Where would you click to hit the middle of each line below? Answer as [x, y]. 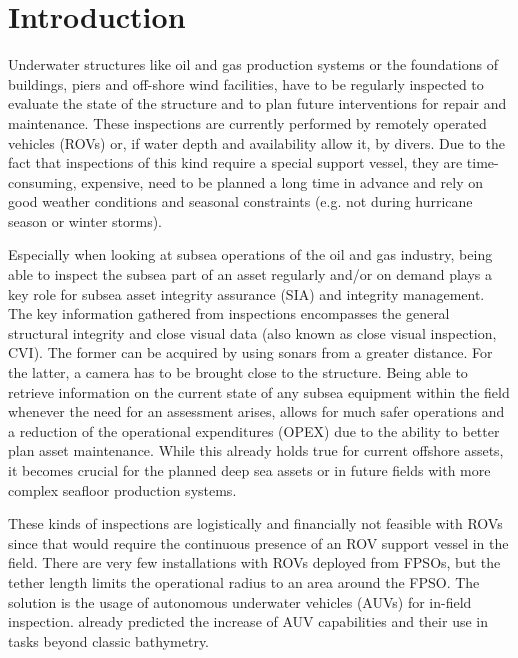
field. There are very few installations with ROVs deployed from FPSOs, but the [254, 562]
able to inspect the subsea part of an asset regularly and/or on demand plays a [250, 274]
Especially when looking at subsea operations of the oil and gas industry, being [250, 254]
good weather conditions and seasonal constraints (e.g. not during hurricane [240, 201]
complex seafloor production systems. [122, 489]
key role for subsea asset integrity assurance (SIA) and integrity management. [246, 293]
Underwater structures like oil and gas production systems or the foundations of [253, 64]
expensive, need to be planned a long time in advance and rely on [282, 181]
